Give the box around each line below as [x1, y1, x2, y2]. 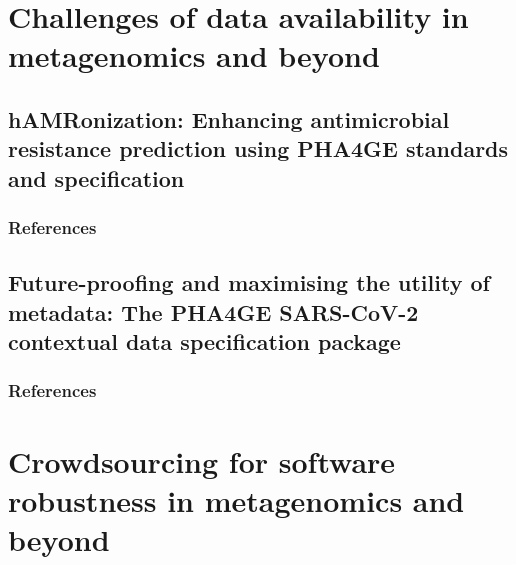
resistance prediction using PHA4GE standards [8, 133, 509, 164]
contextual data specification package [8, 326, 401, 357]
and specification [8, 162, 185, 193]
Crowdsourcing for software [8, 440, 396, 481]
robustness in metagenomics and [8, 479, 465, 520]
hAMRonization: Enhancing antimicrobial [8, 103, 450, 134]
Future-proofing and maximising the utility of [8, 267, 490, 298]
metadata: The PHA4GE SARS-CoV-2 [8, 296, 419, 327]
